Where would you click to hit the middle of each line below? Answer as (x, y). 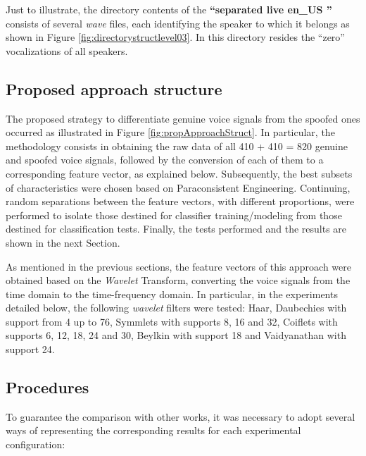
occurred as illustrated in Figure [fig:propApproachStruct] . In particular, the (170, 132)
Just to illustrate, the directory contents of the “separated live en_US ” (169, 9)
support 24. (30, 349)
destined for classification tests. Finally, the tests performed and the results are (176, 229)
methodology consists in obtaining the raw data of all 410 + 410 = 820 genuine (177, 146)
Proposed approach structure (114, 88)
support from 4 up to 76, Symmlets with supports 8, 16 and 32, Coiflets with (172, 321)
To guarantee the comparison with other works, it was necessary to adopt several (181, 416)
